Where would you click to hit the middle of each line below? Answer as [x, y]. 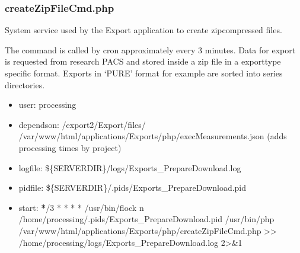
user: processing [47, 105]
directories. [25, 84]
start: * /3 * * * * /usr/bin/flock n [81, 207]
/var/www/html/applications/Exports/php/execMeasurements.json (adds [153, 136]
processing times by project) [70, 147]
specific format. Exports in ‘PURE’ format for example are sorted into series [144, 73]
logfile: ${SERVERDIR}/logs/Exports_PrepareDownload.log [130, 167]
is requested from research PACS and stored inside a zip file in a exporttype [143, 61]
